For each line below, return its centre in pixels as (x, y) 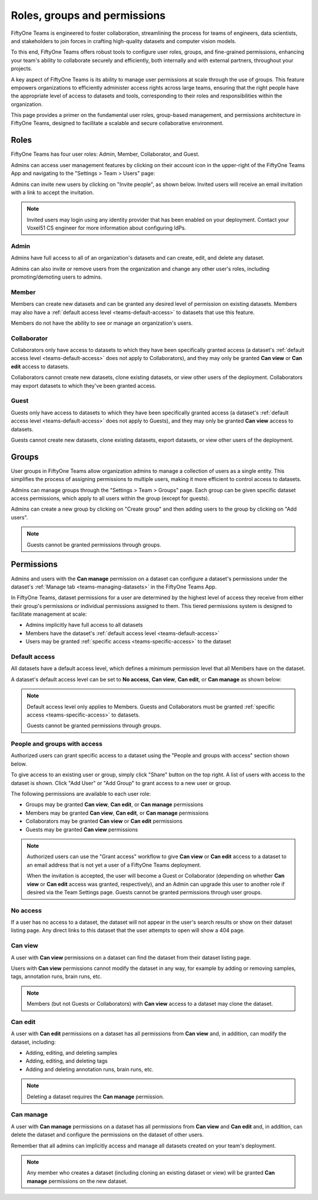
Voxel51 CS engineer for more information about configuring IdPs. (107, 228)
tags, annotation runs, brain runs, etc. (57, 976)
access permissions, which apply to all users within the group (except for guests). (110, 498)
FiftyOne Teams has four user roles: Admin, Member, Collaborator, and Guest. (105, 154)
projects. (21, 68)
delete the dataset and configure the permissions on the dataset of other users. (107, 1135)
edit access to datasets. (40, 367)
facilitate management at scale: (49, 614)
